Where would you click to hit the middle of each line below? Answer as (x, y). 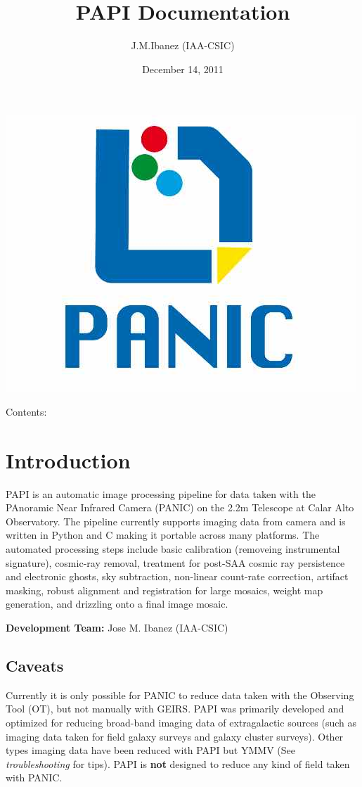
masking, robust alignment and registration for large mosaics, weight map (164, 590)
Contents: (26, 411)
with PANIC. (34, 778)
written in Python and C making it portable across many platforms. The (163, 535)
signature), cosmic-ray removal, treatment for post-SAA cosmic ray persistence (175, 562)
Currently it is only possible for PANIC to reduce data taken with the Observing (180, 695)
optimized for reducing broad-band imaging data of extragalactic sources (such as (181, 722)
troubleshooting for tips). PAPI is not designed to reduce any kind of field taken (178, 763)
